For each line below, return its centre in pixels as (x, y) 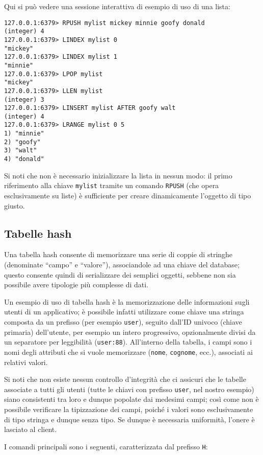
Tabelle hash (38, 233)
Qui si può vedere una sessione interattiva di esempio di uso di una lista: (117, 6)
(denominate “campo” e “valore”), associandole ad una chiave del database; (122, 264)
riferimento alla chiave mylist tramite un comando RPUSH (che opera (112, 185)
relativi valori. (26, 362)
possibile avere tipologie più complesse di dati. (76, 285)
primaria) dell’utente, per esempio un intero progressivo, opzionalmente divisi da (130, 332)
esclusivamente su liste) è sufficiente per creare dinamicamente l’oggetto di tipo (128, 195)
